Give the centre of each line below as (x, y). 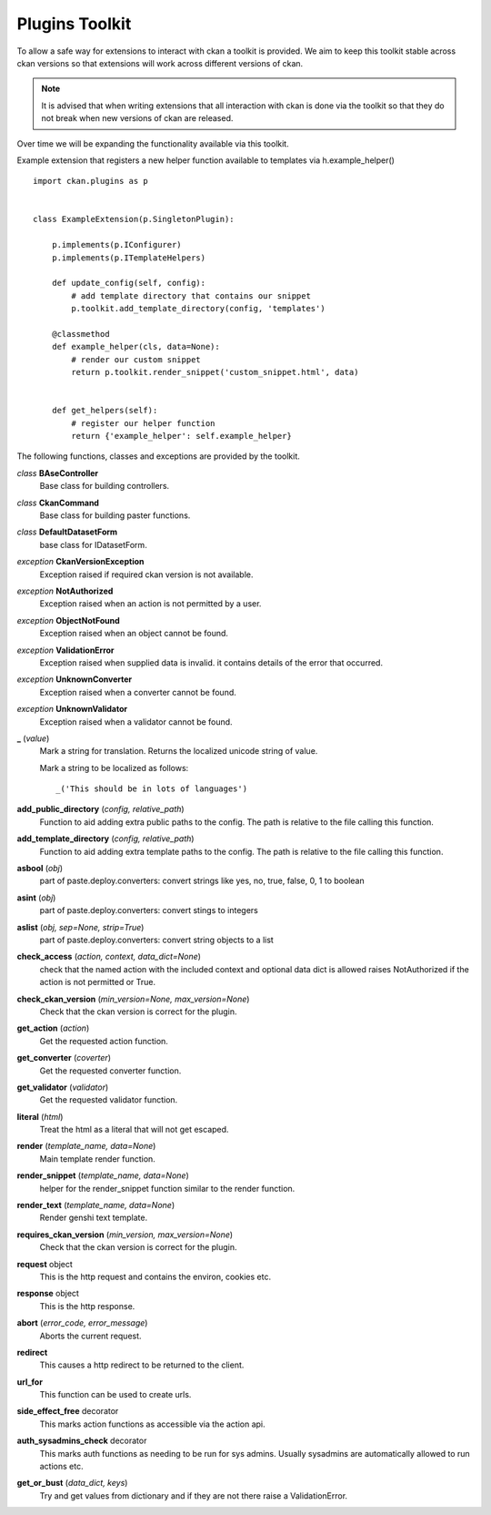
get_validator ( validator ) (63, 1087)
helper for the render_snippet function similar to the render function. (167, 1188)
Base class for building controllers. (105, 486)
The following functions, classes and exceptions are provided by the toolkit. (158, 456)
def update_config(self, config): (129, 283)
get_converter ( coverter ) (64, 1058)
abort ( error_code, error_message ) (82, 1323)
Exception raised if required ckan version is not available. (146, 574)
